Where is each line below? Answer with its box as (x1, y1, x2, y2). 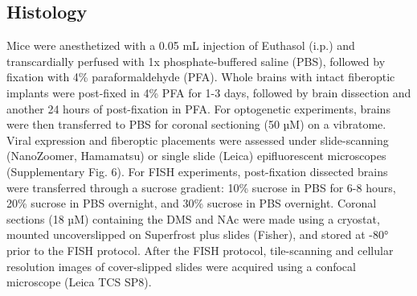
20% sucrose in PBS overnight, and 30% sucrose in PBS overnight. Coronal (6, 195, 377, 212)
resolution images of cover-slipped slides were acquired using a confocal (6, 257, 356, 274)
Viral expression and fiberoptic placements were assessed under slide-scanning (6, 131, 389, 148)
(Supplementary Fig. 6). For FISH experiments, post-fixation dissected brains (6, 162, 388, 179)
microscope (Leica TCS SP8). (6, 273, 152, 290)
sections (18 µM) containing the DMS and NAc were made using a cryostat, (6, 210, 380, 227)
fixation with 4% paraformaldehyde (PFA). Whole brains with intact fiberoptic (6, 68, 395, 85)
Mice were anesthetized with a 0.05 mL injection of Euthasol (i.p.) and (6, 37, 355, 54)
